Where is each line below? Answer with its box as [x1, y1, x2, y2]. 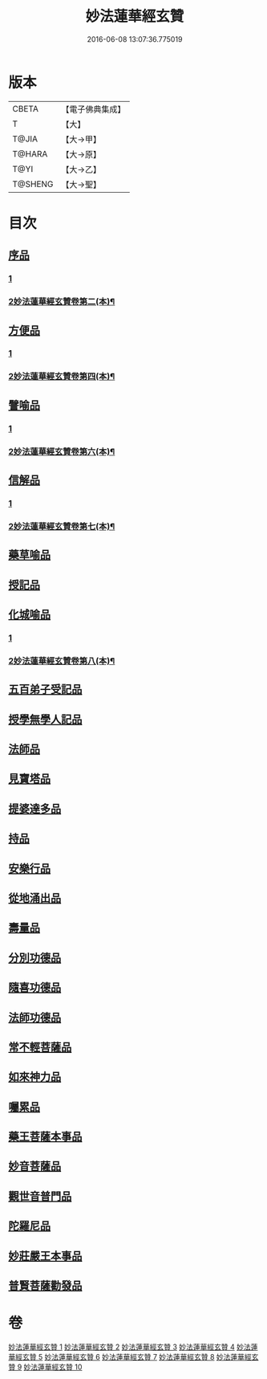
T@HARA [12, 148, 48, 159]
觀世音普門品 [8, 1189, 72, 1203]
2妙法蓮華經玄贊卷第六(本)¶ [8, 446, 115, 457]
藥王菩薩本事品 [8, 1130, 83, 1144]
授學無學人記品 [8, 712, 83, 726]
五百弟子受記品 [8, 683, 83, 696]
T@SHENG [12, 178, 54, 190]
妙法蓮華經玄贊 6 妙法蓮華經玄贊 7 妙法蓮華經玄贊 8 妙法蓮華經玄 [44, 1352, 259, 1361]
